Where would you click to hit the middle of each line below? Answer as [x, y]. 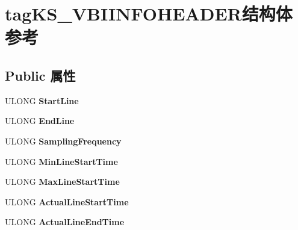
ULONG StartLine [42, 100]
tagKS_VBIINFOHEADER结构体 [149, 14]
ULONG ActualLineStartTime [67, 201]
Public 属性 [40, 75]
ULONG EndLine [40, 121]
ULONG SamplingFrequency [63, 141]
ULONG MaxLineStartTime [62, 182]
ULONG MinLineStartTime [61, 161]
